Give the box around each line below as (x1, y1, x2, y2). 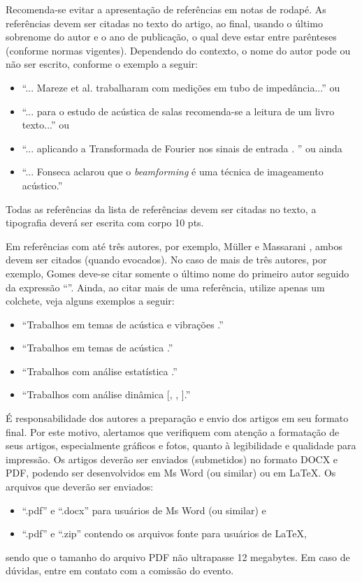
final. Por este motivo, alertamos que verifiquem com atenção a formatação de (6, 424, 340, 439)
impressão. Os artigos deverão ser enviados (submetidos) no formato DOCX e (6, 451, 338, 466)
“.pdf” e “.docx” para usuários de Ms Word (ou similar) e (22, 502, 266, 517)
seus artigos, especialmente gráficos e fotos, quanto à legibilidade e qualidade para (6, 438, 356, 453)
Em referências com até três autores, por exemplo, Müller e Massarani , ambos (6, 238, 342, 253)
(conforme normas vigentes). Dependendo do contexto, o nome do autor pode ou (6, 43, 351, 57)
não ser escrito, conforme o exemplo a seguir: (6, 57, 198, 71)
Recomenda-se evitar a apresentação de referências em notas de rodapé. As (6, 2, 326, 16)
